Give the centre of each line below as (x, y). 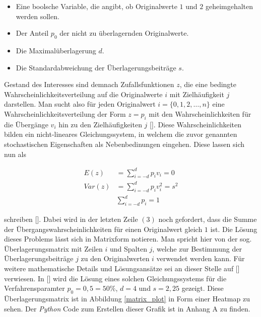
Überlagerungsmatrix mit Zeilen (53, 248)
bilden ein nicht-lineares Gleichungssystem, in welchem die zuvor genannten (121, 134)
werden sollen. (38, 16)
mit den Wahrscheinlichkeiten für (200, 113)
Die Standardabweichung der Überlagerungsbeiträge (96, 67)
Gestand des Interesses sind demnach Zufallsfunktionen (89, 84)
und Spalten (128, 248)
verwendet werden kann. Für (201, 258)
